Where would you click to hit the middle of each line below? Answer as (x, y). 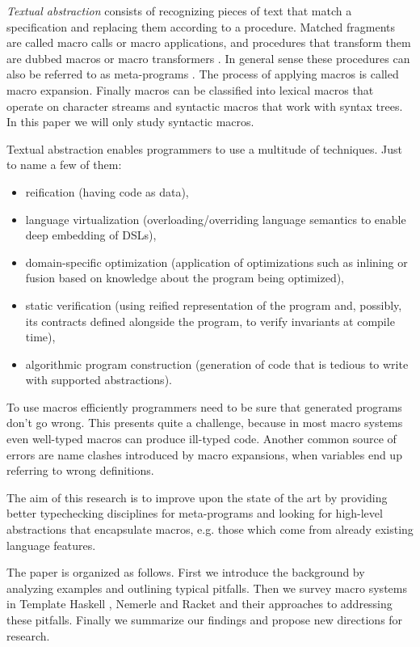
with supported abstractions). (99, 380)
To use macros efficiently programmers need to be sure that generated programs (204, 406)
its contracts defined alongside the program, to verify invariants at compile (210, 321)
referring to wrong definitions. (80, 470)
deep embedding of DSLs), (91, 235)
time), (40, 337)
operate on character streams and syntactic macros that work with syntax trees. (205, 106)
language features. (51, 545)
